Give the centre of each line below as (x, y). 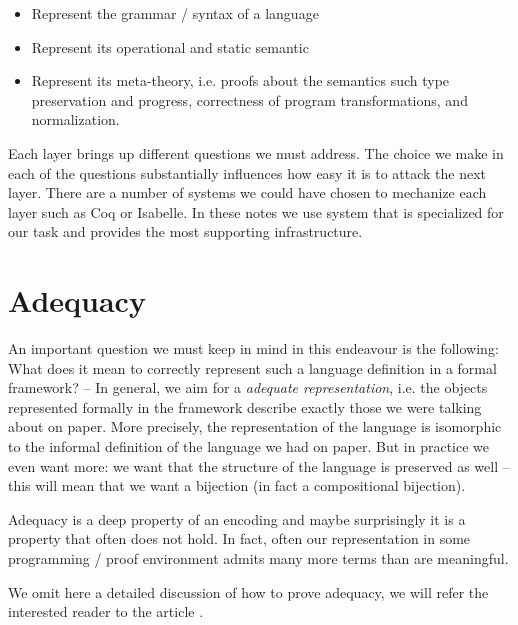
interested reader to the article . (106, 611)
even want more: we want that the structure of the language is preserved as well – (259, 465)
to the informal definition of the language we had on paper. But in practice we (248, 446)
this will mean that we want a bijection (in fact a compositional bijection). (237, 485)
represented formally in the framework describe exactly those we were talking (245, 406)
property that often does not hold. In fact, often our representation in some (239, 538)
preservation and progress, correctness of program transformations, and (249, 99)
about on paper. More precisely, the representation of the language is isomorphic (255, 426)
